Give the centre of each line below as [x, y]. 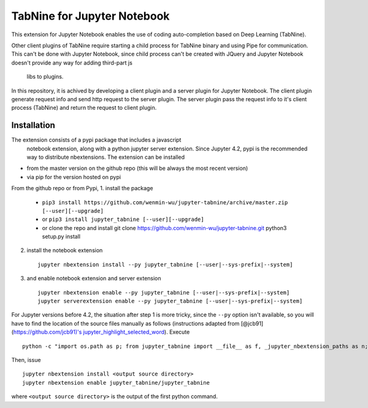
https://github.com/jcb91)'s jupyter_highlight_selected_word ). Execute [102, 332]
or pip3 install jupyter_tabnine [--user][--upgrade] [123, 219]
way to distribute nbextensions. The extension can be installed [106, 157]
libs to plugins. [45, 77]
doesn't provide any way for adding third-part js [72, 63]
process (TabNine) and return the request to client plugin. [84, 108]
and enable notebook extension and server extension [94, 279]
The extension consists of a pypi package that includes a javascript [96, 140]
